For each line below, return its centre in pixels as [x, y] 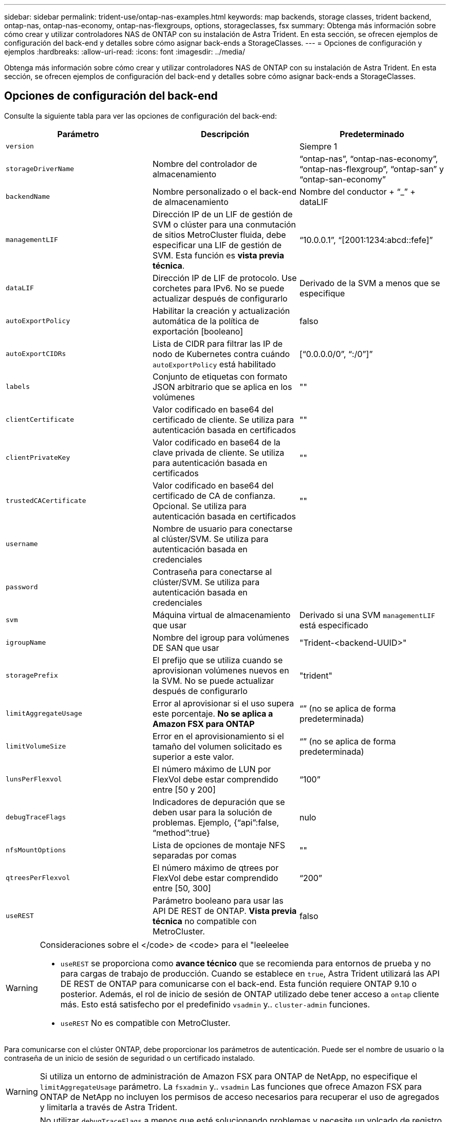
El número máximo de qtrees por [215, 867]
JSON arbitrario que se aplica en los [222, 387]
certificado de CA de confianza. [214, 495]
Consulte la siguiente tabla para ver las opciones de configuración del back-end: [140, 116]
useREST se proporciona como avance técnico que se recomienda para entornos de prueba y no [246, 963]
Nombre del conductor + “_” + [357, 191]
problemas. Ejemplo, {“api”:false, [216, 822]
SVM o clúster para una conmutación [224, 224]
